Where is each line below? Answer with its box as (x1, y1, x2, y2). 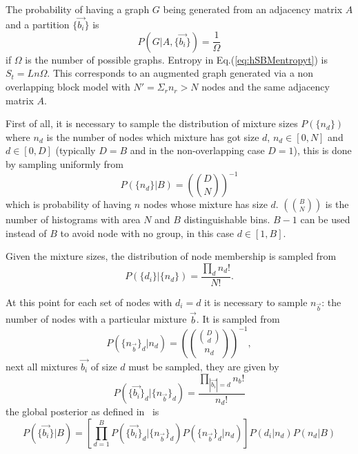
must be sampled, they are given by (128, 359, 279, 374)
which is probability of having (6, 197, 132, 211)
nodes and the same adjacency (201, 79, 330, 94)
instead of (6, 225, 47, 240)
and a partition (6, 17, 70, 31)
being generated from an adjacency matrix (163, 2, 343, 16)
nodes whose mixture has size (143, 197, 268, 211)
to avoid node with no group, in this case (60, 225, 234, 240)
